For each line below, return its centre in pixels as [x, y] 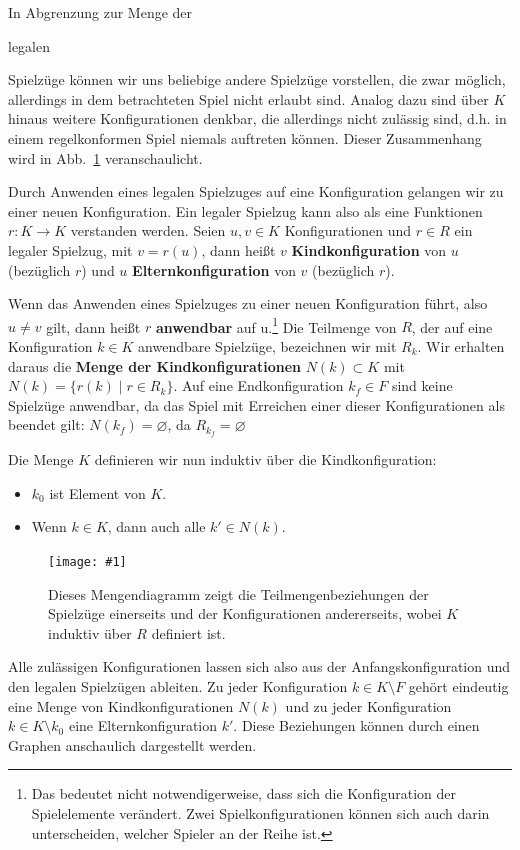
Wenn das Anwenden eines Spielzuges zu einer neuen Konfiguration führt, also [248, 303]
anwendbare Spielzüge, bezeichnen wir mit [267, 345]
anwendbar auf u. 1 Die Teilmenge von [276, 325]
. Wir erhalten [461, 345]
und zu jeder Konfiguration [368, 705]
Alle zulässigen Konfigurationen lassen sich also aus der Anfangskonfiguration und [259, 666]
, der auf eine [452, 326]
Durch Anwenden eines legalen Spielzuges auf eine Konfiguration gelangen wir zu [256, 191]
